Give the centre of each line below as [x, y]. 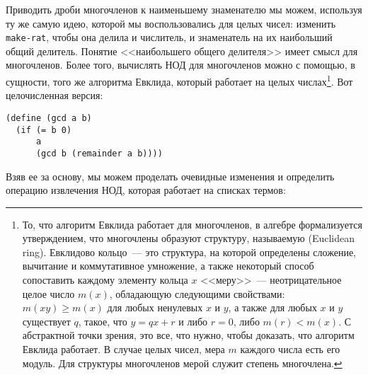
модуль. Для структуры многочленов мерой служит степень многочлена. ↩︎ [182, 363]
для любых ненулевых [155, 307]
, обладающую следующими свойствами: [197, 293]
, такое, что [103, 321]
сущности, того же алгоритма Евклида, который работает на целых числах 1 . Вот [179, 80]
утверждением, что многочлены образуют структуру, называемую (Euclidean [188, 238]
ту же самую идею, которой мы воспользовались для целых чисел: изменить [171, 23]
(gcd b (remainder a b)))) [99, 153]
